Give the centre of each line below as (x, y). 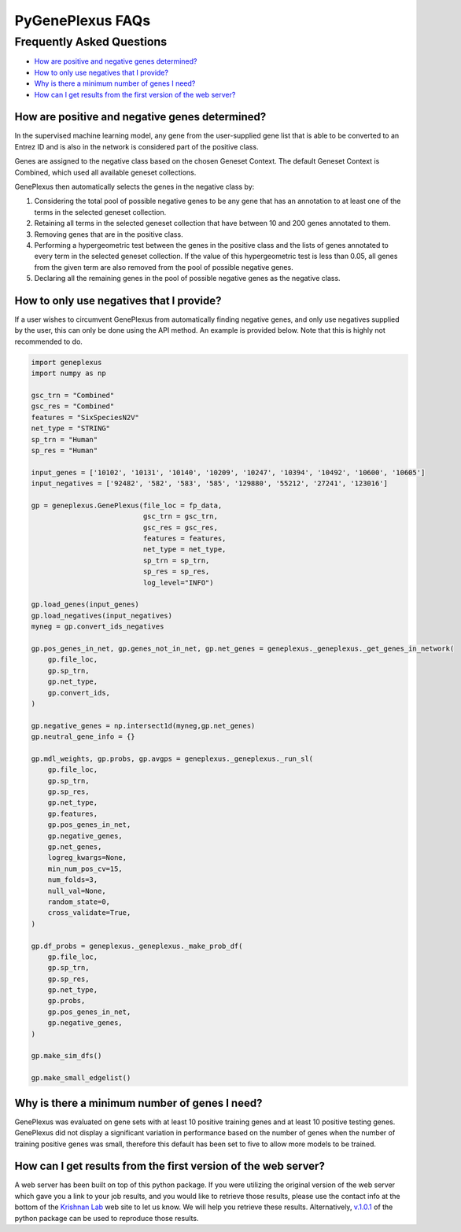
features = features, (184, 539)
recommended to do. (48, 341)
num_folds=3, (73, 880)
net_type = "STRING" (70, 428)
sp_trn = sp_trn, (176, 560)
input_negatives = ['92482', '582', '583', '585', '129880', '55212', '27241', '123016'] (210, 483)
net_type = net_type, (184, 550)
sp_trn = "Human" (65, 439)
